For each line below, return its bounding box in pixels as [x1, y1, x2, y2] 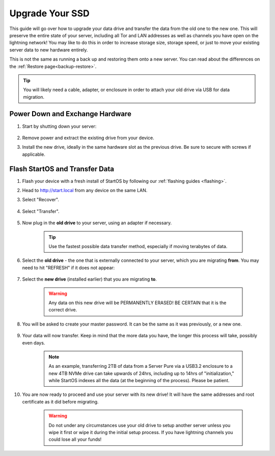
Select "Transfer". [22, 208, 60, 214]
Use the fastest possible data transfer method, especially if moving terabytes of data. [48, 244, 228, 249]
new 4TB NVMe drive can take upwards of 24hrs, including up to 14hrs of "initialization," [48, 370, 234, 377]
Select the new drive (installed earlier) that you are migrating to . [22, 276, 157, 282]
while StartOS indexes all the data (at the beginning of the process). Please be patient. [48, 378, 230, 384]
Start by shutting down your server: [22, 123, 97, 129]
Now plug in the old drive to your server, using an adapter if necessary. [22, 220, 172, 226]
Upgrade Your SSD [9, 8, 90, 19]
